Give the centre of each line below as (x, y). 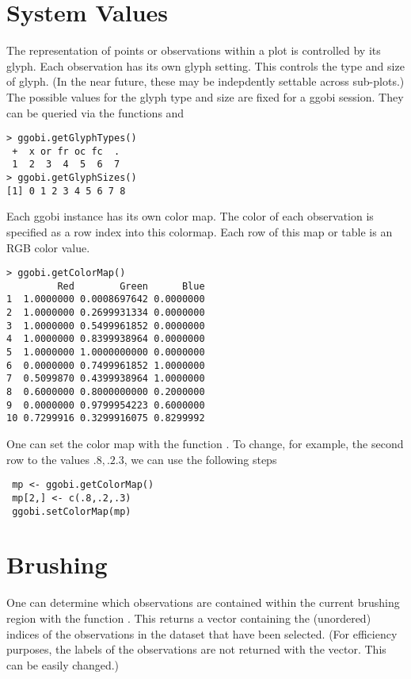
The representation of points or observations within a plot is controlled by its (194, 50)
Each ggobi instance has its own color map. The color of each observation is (190, 216)
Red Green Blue (131, 286)
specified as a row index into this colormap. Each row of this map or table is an (200, 231)
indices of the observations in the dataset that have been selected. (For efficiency (202, 633)
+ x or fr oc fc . (66, 151)
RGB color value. (48, 247)
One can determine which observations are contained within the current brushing (203, 602)
